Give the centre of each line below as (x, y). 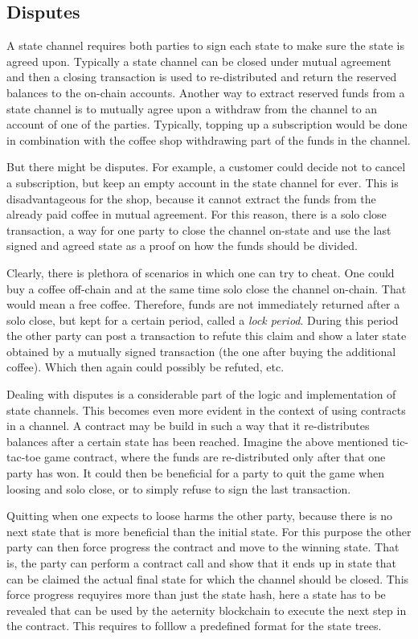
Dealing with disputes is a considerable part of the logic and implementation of (201, 394)
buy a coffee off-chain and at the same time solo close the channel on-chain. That (207, 288)
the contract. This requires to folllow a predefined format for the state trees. (194, 626)
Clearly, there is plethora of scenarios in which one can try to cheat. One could (201, 272)
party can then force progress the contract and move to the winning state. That (203, 547)
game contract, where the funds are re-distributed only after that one (215, 457)
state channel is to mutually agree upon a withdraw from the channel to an (192, 108)
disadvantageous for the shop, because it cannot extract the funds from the (191, 198)
